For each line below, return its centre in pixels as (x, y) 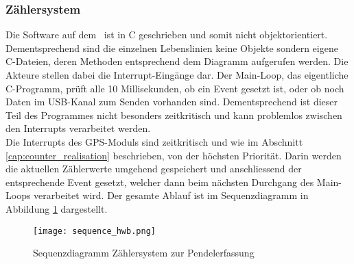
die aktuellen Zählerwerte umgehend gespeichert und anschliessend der (154, 169)
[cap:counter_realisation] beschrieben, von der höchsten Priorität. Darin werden (174, 155)
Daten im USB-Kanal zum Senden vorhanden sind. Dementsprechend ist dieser (172, 102)
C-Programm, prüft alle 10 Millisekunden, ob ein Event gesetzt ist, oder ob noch (175, 88)
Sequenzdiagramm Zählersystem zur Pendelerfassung (144, 253)
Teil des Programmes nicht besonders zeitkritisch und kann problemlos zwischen (174, 115)
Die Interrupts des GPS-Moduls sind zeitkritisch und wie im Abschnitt (154, 141)
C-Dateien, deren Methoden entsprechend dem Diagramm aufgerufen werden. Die (177, 61)
